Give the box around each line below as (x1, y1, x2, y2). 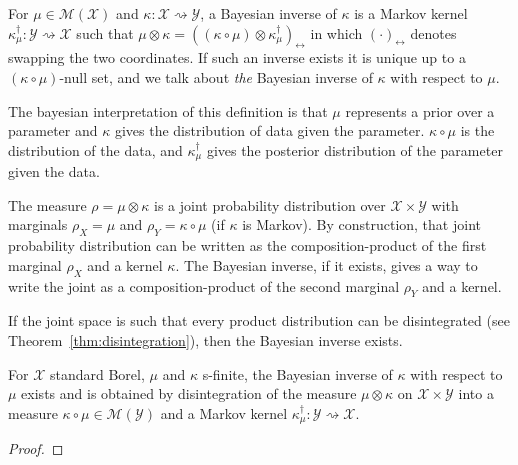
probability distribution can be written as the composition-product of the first (8, 235, 487, 256)
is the (460, 120, 495, 141)
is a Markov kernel (354, 3, 468, 23)
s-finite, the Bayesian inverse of (202, 363, 393, 384)
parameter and (8, 120, 98, 141)
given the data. (8, 161, 100, 182)
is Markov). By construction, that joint (242, 214, 481, 235)
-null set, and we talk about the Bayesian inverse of (59, 66, 373, 87)
